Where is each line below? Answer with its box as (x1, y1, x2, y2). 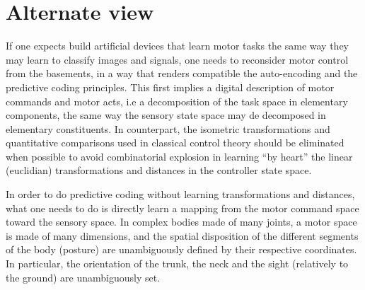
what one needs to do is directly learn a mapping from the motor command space (6, 200, 359, 215)
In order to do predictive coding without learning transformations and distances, (6, 187, 355, 202)
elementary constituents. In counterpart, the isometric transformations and (6, 121, 330, 136)
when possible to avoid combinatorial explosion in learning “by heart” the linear (6, 149, 353, 163)
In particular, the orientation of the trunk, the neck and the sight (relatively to (6, 256, 349, 271)
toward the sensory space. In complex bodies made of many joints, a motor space (6, 214, 357, 229)
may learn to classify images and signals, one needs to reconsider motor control (6, 52, 349, 66)
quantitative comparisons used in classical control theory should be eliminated (6, 135, 344, 150)
